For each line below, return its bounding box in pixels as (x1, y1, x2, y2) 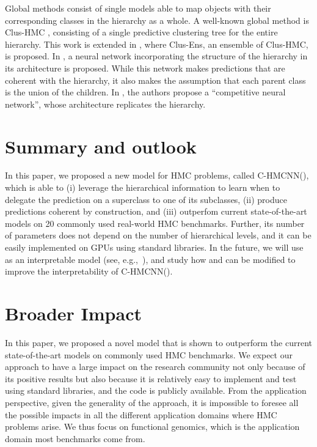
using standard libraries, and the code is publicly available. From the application (5, 384, 307, 397)
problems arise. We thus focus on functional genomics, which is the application (5, 420, 300, 433)
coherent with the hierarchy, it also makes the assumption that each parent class (5, 73, 306, 86)
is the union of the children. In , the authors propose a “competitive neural (5, 86, 286, 98)
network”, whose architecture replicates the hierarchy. (5, 97, 206, 110)
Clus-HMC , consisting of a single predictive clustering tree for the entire (5, 26, 278, 39)
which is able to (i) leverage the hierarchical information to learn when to (5, 181, 280, 194)
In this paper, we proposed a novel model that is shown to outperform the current (5, 336, 312, 349)
